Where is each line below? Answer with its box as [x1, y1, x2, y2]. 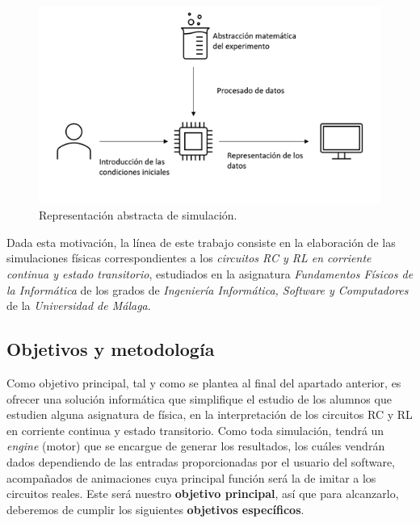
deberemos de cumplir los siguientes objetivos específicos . [6, 500, 304, 517]
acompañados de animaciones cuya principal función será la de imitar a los [6, 469, 376, 486]
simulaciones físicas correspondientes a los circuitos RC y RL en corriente [6, 249, 372, 266]
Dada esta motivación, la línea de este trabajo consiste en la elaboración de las [6, 233, 396, 250]
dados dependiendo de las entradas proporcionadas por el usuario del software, [6, 453, 396, 470]
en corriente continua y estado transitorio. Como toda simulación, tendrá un [6, 421, 384, 438]
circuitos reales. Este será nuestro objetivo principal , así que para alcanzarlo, [6, 485, 399, 502]
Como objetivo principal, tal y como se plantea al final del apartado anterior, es [6, 374, 401, 391]
